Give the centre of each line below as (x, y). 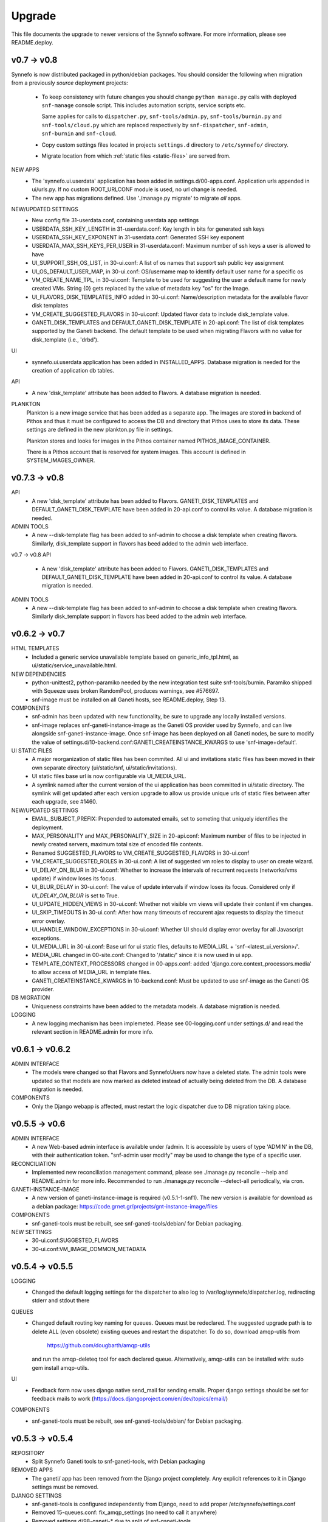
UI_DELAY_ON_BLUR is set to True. (76, 896)
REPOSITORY (28, 1453)
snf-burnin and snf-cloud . (79, 133)
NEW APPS (25, 170)
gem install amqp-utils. (60, 1367)
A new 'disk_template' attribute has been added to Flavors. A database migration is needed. (146, 393)
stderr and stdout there (61, 1300)
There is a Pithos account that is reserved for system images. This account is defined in (136, 452)
